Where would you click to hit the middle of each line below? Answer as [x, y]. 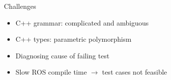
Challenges [20, 6]
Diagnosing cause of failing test [62, 55]
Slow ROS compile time [51, 72]
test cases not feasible [134, 72]
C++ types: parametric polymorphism [73, 39]
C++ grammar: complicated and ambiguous [82, 22]
